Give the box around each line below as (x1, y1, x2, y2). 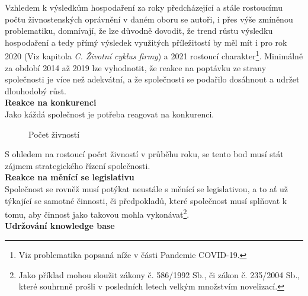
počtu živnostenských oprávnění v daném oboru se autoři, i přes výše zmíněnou (5, 12, 293, 25)
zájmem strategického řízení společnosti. (5, 159, 150, 171)
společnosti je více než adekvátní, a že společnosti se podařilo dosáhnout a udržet (5, 73, 300, 85)
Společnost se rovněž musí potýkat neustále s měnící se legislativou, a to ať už (5, 182, 288, 195)
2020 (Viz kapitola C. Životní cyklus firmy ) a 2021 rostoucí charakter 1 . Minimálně (5, 48, 303, 62)
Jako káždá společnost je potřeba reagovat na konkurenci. (5, 108, 214, 120)
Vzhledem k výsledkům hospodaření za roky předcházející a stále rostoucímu (5, 1, 283, 13)
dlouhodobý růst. (5, 84, 66, 97)
